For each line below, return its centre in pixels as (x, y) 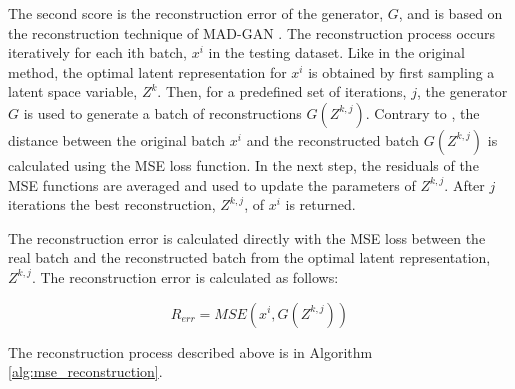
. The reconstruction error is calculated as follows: (185, 276)
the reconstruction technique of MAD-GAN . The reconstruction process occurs (252, 32)
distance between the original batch (117, 139)
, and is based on (450, 13)
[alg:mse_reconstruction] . (85, 371)
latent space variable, (73, 91)
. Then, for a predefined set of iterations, (282, 91)
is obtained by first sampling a (401, 71)
